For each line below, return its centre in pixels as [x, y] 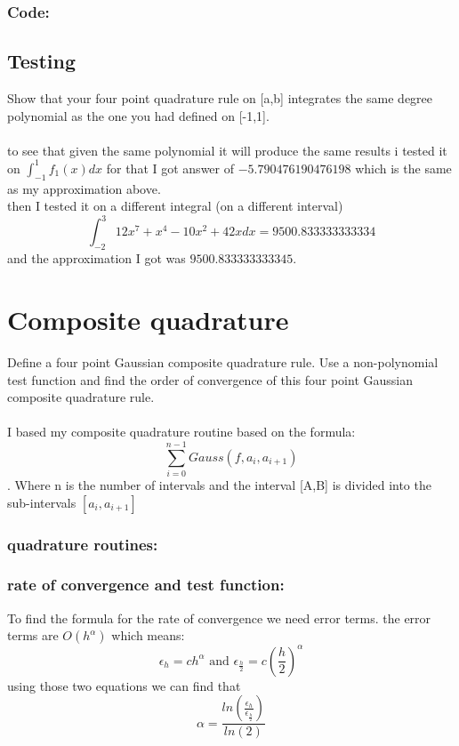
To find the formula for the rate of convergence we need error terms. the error [219, 618]
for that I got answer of [170, 168]
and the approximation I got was [97, 258]
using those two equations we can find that [124, 685]
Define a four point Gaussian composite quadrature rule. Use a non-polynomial [223, 361]
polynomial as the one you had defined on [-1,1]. [138, 115]
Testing [41, 61]
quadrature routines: [83, 544]
